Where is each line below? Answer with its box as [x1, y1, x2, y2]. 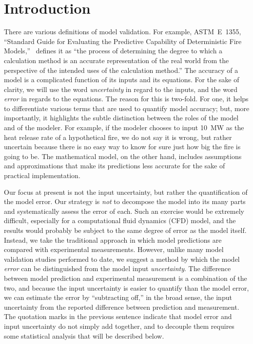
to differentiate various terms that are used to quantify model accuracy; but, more [4, 103, 250, 113]
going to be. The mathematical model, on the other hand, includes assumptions [4, 151, 242, 161]
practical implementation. [4, 170, 80, 181]
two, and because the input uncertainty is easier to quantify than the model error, [4, 282, 249, 293]
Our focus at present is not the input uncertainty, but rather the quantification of [4, 186, 248, 197]
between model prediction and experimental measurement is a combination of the [4, 273, 247, 283]
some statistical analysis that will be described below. [4, 330, 164, 341]
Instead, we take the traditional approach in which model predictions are [4, 234, 222, 245]
